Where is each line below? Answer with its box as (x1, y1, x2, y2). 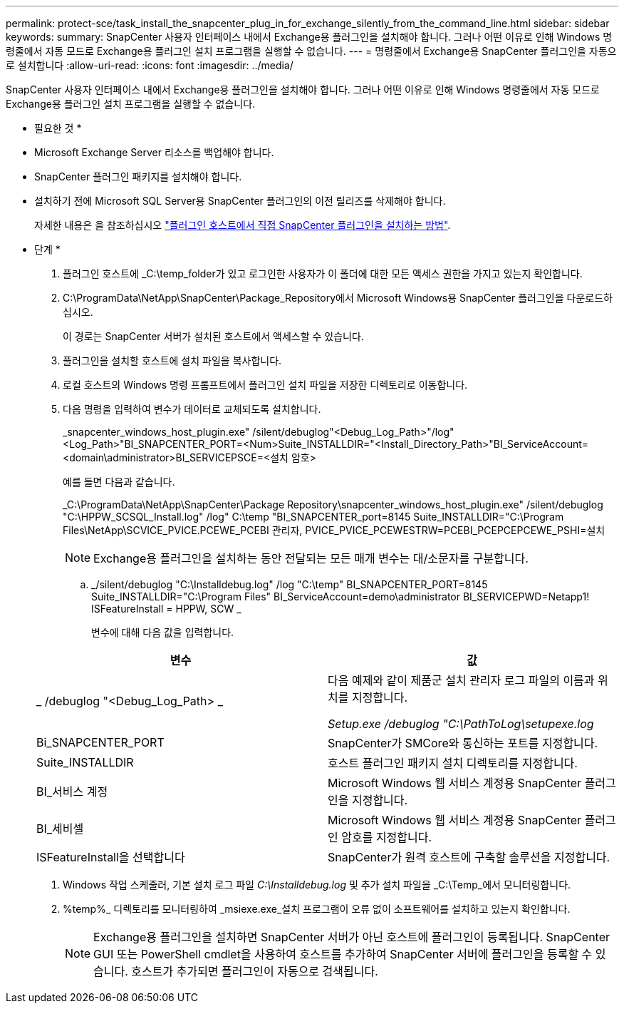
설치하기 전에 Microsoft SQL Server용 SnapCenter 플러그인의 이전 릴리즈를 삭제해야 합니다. (34, 195, 446, 207)
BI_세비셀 (36, 821, 84, 836)
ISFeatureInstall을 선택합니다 (36, 850, 185, 864)
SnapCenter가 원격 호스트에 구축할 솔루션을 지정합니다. (328, 850, 610, 864)
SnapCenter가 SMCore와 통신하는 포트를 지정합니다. (328, 736, 598, 750)
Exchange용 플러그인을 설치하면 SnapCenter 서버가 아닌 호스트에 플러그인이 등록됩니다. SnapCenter (93, 930, 610, 944)
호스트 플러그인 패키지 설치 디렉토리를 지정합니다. (328, 756, 578, 770)
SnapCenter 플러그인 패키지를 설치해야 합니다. (34, 170, 242, 183)
